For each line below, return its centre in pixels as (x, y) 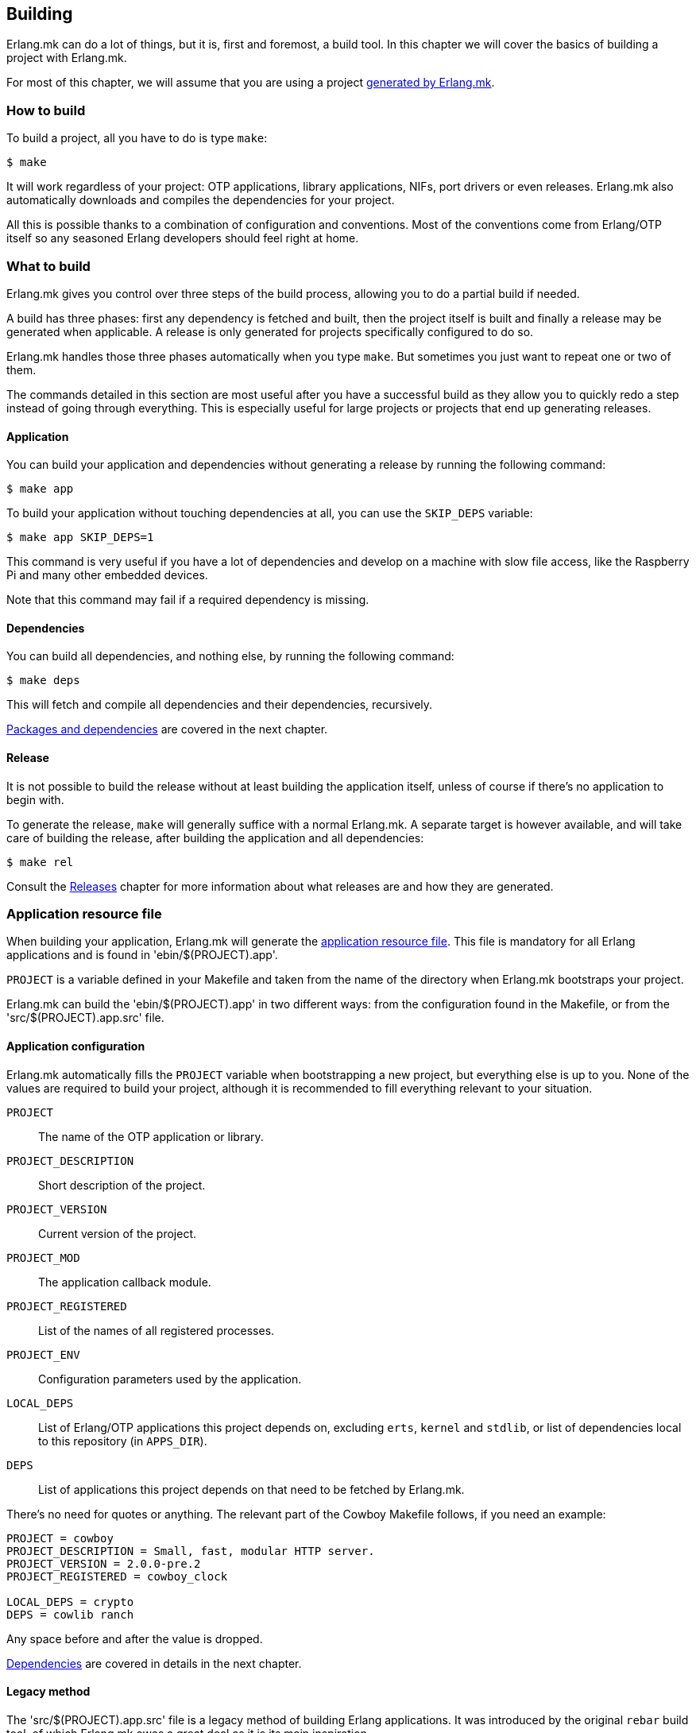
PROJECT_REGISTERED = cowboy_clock (117, 1576)
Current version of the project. (118, 1233)
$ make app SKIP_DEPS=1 (80, 538)
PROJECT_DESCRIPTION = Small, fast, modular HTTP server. (191, 1551)
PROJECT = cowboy (60, 1538)
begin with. (35, 799)
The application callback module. (125, 1282)
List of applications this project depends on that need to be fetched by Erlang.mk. (251, 1489)
